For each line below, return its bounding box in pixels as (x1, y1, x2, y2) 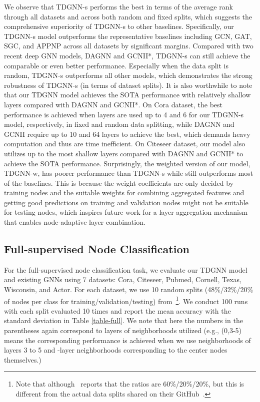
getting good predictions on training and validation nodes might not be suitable (4, 197, 248, 207)
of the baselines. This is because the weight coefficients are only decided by (4, 177, 233, 188)
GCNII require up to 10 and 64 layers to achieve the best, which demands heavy (4, 128, 250, 139)
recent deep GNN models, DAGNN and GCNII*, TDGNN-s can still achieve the (4, 50, 250, 60)
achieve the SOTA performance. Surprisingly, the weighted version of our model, (4, 158, 250, 168)
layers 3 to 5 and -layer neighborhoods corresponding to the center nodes (4, 345, 227, 355)
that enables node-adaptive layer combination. (4, 217, 145, 227)
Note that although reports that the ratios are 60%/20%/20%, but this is (15, 379, 244, 389)
